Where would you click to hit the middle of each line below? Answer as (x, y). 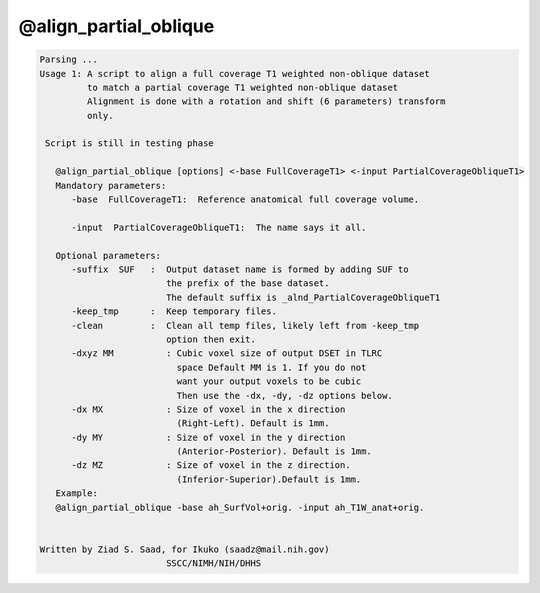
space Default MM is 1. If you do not (271, 367)
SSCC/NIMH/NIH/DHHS (213, 563)
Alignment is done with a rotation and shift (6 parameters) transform (266, 101)
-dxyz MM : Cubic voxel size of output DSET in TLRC (227, 353)
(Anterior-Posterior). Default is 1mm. (274, 451)
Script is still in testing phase (129, 143)
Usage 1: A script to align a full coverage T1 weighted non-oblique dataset (234, 73)
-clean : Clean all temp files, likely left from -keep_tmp (245, 325)
